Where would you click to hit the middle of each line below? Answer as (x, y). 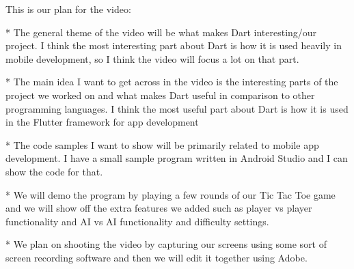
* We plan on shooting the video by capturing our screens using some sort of (166, 244)
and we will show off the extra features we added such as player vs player (159, 208)
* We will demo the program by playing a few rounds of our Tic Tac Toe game (171, 194)
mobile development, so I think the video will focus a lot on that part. (152, 58)
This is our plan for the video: (68, 9)
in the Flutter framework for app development (102, 122)
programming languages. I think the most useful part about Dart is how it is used (177, 108)
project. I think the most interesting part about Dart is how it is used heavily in (174, 45)
